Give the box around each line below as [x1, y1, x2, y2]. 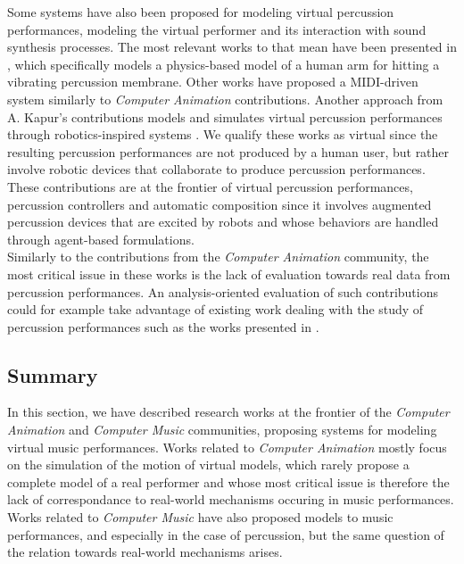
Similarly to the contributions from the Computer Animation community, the [7, 247, 429, 266]
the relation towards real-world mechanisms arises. [7, 543, 283, 561]
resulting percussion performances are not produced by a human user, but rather [7, 142, 450, 161]
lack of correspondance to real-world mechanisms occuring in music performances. [7, 490, 454, 509]
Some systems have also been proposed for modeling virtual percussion [7, 3, 394, 21]
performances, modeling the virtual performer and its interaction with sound [7, 20, 427, 38]
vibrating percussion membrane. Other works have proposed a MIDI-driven [7, 72, 418, 91]
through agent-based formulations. [7, 229, 195, 248]
